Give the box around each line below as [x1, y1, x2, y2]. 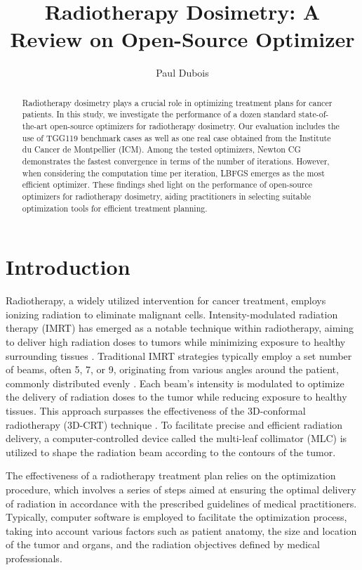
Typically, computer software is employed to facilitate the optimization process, [6, 510, 347, 524]
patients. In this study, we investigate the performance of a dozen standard [22, 108, 296, 120]
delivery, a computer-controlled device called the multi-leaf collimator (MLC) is [6, 431, 347, 446]
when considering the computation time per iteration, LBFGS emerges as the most [22, 167, 325, 179]
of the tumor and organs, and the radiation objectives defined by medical [6, 537, 320, 552]
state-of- [298, 108, 329, 120]
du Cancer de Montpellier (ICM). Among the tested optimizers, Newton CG [22, 143, 301, 155]
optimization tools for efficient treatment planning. [22, 202, 208, 214]
